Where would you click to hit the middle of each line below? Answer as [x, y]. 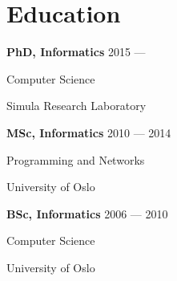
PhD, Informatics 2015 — [76, 52]
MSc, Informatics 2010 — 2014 [89, 132]
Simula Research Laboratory [76, 106]
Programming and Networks [76, 159]
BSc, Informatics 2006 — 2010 [87, 213]
